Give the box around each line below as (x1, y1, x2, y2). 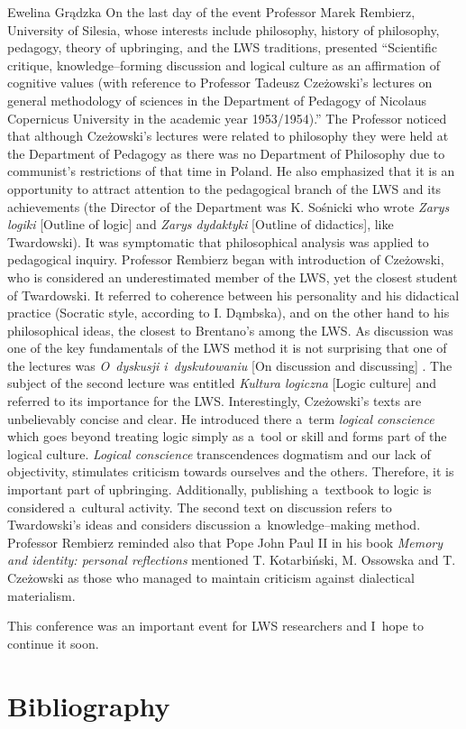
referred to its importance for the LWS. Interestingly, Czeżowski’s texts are (7, 392, 422, 411)
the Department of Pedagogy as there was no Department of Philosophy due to (7, 143, 445, 162)
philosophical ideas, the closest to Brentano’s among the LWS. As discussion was (7, 320, 453, 339)
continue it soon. (7, 633, 99, 652)
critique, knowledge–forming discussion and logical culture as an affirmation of (7, 55, 440, 74)
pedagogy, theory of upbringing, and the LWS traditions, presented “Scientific (7, 38, 437, 57)
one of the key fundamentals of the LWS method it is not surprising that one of (7, 338, 447, 357)
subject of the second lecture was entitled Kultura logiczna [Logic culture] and (7, 374, 436, 392)
